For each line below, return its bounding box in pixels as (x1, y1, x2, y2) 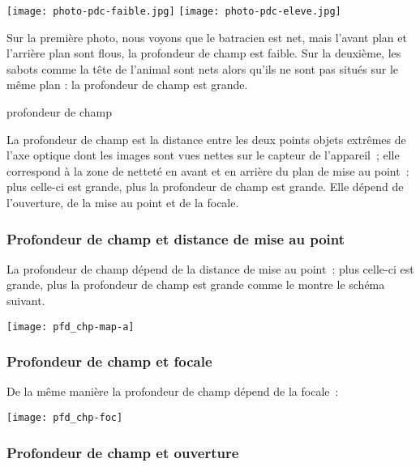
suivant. (6, 292, 45, 308)
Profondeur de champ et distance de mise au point (6, 228, 345, 248)
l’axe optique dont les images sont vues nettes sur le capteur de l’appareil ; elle (6, 146, 400, 163)
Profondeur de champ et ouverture (6, 442, 239, 462)
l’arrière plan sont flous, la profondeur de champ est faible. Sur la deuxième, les (6, 45, 401, 62)
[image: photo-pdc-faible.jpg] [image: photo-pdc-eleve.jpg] (6, 6, 341, 17)
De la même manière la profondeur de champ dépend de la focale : (6, 383, 339, 400)
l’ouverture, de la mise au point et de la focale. (6, 194, 239, 210)
